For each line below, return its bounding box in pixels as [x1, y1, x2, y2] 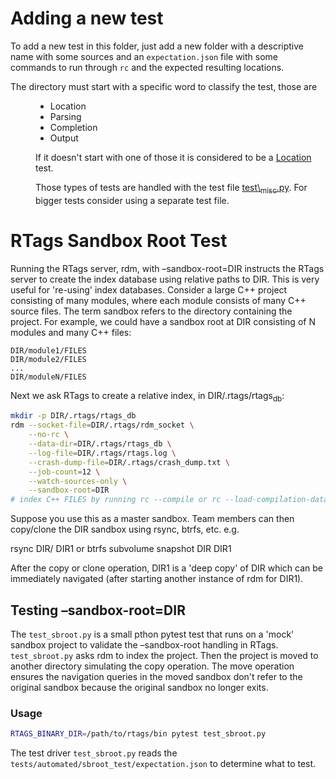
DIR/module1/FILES [10, 345, 87, 356]
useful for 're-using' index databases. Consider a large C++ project [10, 283, 288, 296]
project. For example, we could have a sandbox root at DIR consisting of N [10, 315, 316, 327]
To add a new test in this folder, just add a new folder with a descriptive [10, 40, 304, 52]
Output [49, 132, 79, 144]
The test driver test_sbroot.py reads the [10, 747, 178, 759]
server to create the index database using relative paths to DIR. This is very [10, 273, 320, 285]
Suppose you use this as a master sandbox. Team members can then [10, 513, 295, 525]
